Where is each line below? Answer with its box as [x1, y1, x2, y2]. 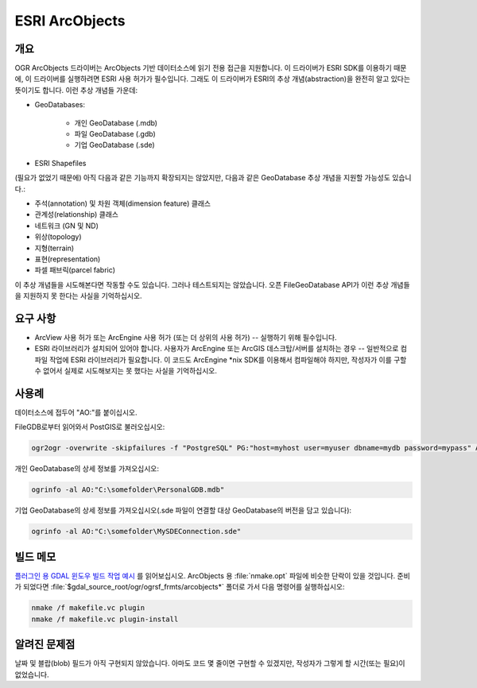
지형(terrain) [34, 243, 75, 253]
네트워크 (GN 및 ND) [34, 221, 99, 230]
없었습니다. [14, 670, 49, 679]
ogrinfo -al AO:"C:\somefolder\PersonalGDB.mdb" [31, 485, 225, 494]
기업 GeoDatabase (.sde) [74, 140, 155, 150]
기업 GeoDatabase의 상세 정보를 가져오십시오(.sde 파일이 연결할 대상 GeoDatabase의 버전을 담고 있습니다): [14, 505, 352, 516]
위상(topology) [34, 232, 83, 242]
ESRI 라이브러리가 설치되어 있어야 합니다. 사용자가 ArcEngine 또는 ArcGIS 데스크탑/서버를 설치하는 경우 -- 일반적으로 [34, 344, 399, 354]
